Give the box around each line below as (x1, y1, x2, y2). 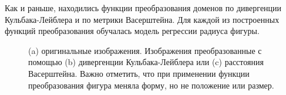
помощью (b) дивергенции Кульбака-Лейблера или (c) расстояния (28, 56, 264, 68)
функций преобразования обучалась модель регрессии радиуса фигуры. (5, 25, 260, 37)
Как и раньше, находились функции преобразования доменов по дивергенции (5, 2, 282, 13)
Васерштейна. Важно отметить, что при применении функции (28, 67, 250, 79)
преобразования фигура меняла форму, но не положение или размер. (28, 79, 274, 91)
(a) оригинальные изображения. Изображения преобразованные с (28, 44, 262, 56)
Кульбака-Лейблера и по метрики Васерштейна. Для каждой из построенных (5, 13, 280, 25)
